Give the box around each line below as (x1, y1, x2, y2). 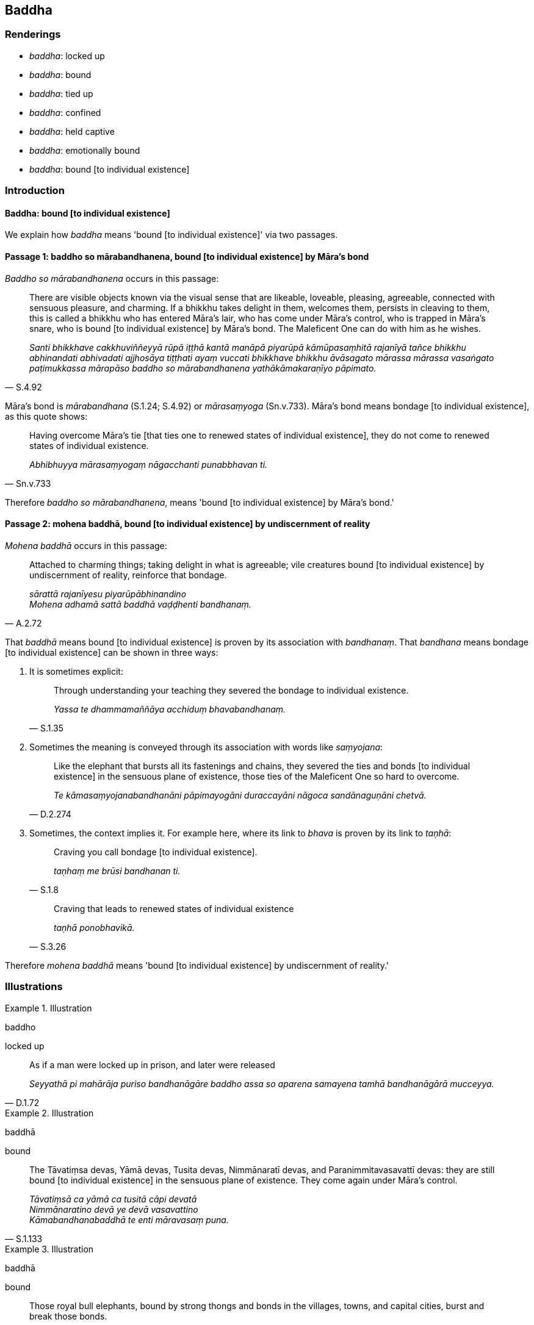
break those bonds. (29, 1310, 107, 1321)
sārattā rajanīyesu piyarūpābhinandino (29, 588, 187, 599)
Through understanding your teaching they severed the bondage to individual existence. (54, 684, 409, 695)
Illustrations (5, 980, 63, 993)
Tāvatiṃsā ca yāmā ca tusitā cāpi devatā (29, 1193, 197, 1204)
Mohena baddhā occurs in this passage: (5, 540, 167, 551)
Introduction (5, 184, 65, 197)
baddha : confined (29, 107, 101, 118)
